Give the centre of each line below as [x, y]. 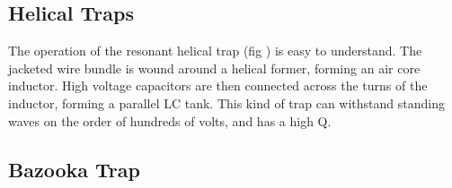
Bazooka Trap [74, 169]
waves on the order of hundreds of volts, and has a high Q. [170, 120]
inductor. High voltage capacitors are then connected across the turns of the [218, 85]
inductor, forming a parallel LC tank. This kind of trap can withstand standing [226, 103]
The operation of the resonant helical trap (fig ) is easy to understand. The [215, 51]
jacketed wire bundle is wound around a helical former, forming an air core [214, 68]
